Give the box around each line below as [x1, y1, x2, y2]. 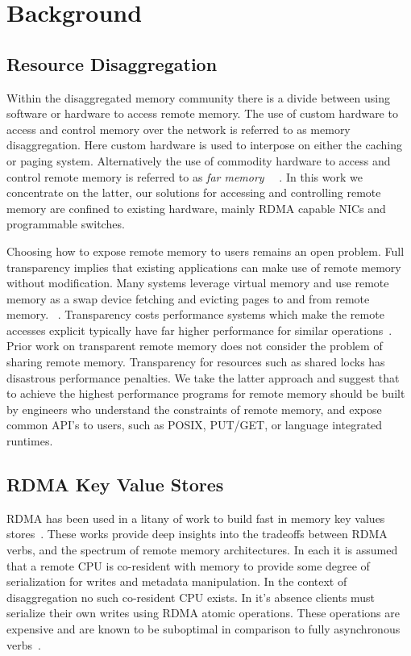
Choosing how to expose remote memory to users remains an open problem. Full [6, 242, 405, 259]
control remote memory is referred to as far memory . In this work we [6, 168, 363, 185]
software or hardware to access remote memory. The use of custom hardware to [6, 105, 398, 122]
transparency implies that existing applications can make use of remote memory [6, 258, 401, 275]
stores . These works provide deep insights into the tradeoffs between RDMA [6, 525, 388, 542]
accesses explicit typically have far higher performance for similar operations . [6, 321, 392, 338]
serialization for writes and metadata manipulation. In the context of [6, 573, 347, 590]
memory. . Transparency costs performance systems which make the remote [6, 306, 384, 323]
